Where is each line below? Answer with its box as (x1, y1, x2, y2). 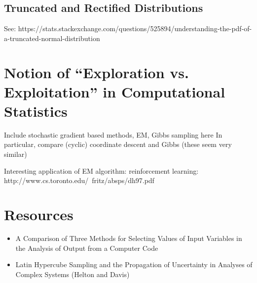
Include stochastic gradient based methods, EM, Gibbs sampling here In (4, 129, 222, 140)
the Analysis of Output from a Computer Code (15, 242, 158, 253)
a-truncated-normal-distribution (4, 33, 100, 43)
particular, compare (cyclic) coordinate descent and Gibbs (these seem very (4, 139, 232, 149)
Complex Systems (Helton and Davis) (15, 269, 130, 279)
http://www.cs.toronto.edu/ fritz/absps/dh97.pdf (4, 175, 154, 186)
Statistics (4, 100, 68, 121)
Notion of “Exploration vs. (4, 62, 189, 82)
